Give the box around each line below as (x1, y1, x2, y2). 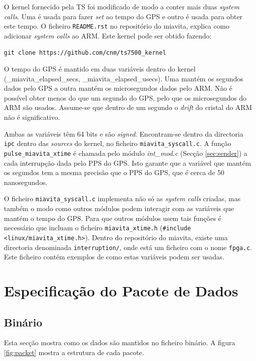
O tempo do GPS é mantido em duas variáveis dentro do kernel (4, 64, 196, 74)
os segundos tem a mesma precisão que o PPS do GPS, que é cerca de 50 (4, 167, 224, 178)
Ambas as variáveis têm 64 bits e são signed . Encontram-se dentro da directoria (4, 128, 244, 139)
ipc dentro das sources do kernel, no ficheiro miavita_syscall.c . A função (4, 138, 231, 148)
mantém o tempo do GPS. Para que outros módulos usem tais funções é (4, 213, 222, 223)
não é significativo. (4, 112, 60, 122)
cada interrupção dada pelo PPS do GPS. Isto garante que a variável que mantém (4, 157, 251, 168)
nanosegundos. (4, 177, 48, 187)
